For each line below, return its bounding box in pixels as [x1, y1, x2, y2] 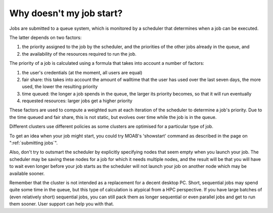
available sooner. [9, 170, 45, 177]
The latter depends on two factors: [9, 34, 82, 40]
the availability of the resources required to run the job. [22, 51, 136, 57]
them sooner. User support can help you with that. [9, 201, 114, 207]
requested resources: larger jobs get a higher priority [22, 98, 132, 104]
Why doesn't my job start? [9, 8, 123, 19]
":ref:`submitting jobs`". [9, 140, 58, 146]
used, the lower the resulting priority [22, 83, 98, 90]
